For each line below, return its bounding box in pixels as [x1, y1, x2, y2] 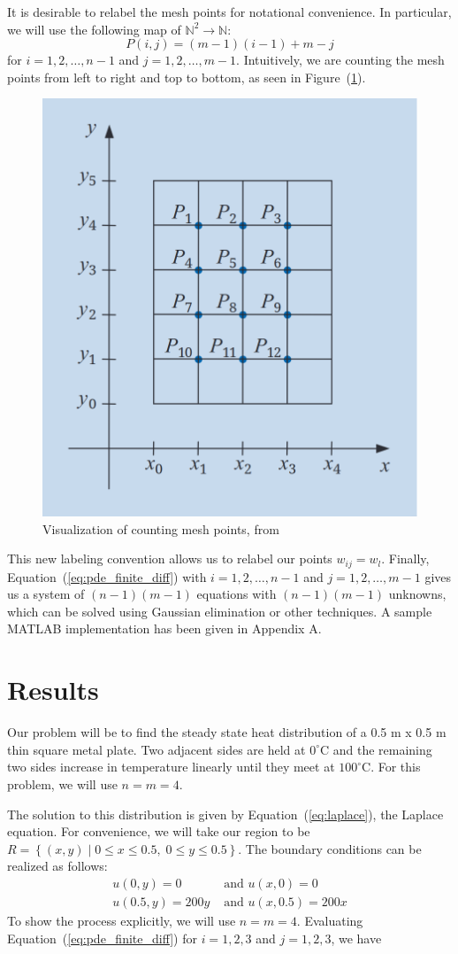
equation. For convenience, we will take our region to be [7, 822, 310, 841]
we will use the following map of [7, 19, 181, 38]
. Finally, [381, 549, 430, 568]
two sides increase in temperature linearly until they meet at [7, 757, 335, 776]
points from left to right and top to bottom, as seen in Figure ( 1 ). [7, 67, 366, 86]
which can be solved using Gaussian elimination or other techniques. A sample [7, 601, 432, 620]
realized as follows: [7, 857, 108, 875]
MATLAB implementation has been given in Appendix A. [7, 619, 322, 638]
